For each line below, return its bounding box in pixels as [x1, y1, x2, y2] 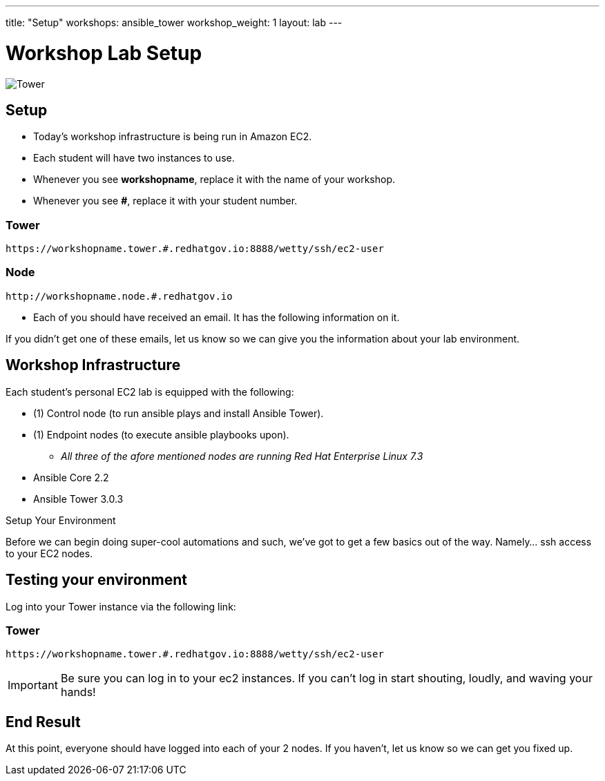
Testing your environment [6, 571, 188, 589]
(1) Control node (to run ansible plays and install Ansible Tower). [33, 407, 324, 419]
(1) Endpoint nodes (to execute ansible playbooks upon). [33, 428, 289, 441]
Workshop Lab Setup [6, 41, 202, 65]
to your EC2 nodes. [6, 547, 93, 559]
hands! [60, 685, 96, 700]
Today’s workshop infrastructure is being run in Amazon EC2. [33, 131, 312, 143]
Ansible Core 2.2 [33, 471, 109, 483]
